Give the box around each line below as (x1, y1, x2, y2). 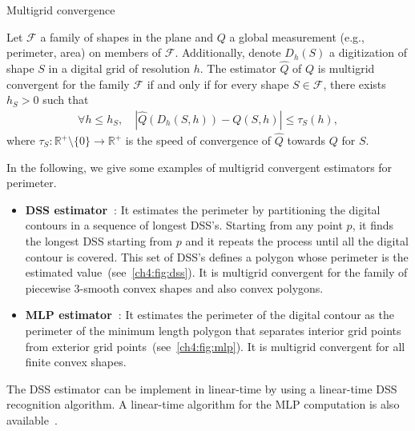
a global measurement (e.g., (229, 28, 365, 45)
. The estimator (199, 60, 276, 76)
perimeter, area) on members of (6, 44, 162, 61)
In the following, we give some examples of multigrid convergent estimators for (6, 158, 393, 175)
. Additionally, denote (175, 44, 281, 61)
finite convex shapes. (25, 353, 127, 370)
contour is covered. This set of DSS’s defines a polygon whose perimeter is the (25, 248, 409, 265)
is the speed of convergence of (125, 132, 272, 149)
